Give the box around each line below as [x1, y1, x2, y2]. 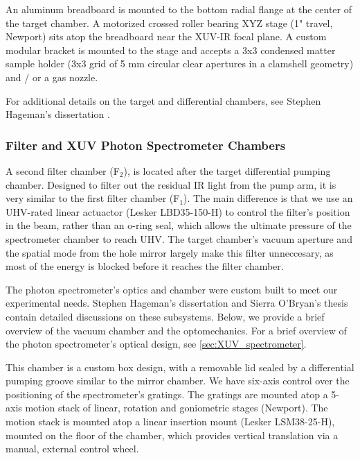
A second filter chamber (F [6, 163, 120, 178]
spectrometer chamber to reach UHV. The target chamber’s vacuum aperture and [6, 231, 352, 246]
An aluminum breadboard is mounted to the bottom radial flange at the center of [6, 2, 352, 16]
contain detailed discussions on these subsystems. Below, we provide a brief [6, 309, 325, 323]
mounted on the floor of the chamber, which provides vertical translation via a [6, 427, 339, 442]
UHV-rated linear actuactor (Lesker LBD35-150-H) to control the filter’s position [6, 204, 350, 219]
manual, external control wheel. [6, 441, 139, 456]
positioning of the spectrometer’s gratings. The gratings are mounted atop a [6, 386, 328, 401]
